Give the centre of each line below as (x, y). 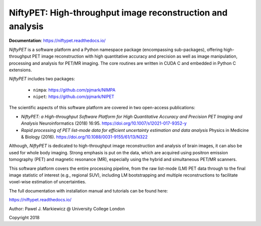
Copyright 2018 (24, 217)
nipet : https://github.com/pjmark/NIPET (74, 97)
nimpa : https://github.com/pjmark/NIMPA (74, 90)
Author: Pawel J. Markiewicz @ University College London (67, 209)
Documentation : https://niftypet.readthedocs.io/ (57, 41)
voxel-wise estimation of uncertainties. (48, 182)
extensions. (21, 70)
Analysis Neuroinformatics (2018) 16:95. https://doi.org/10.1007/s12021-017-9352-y (104, 123)
